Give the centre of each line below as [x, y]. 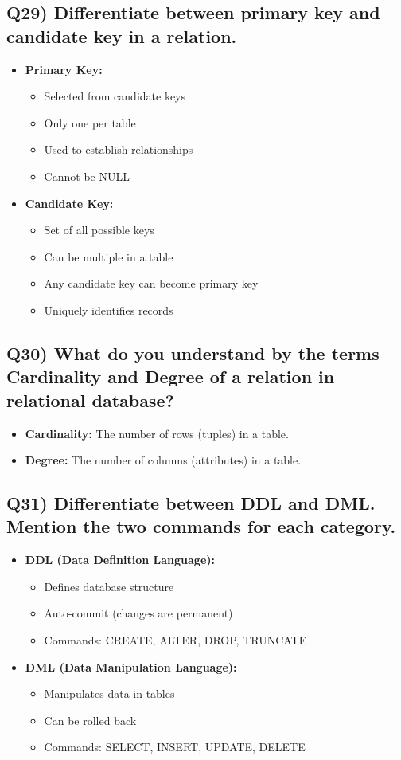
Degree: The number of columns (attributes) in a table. [163, 460]
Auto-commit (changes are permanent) [138, 613]
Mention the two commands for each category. [201, 526]
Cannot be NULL [87, 176]
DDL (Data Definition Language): [120, 560]
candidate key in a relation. [122, 35]
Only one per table [90, 122]
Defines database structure [109, 586]
